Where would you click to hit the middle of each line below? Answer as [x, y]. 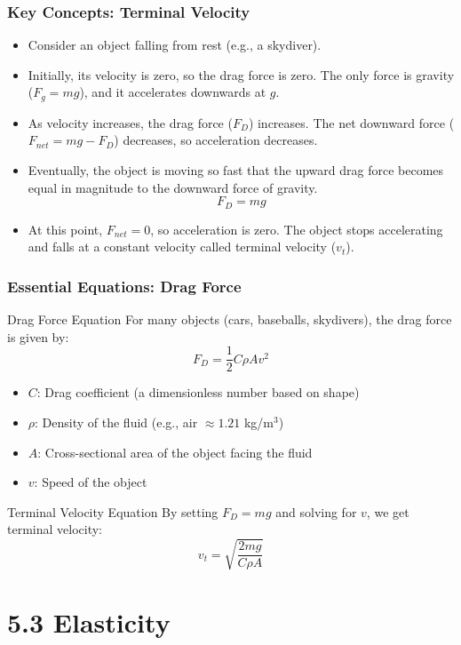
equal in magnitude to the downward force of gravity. [173, 187]
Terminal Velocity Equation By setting [113, 511]
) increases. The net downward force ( [351, 122]
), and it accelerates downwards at [173, 92]
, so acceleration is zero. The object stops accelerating [297, 229]
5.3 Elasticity [89, 621]
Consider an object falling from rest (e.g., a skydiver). [175, 45]
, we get [388, 511]
